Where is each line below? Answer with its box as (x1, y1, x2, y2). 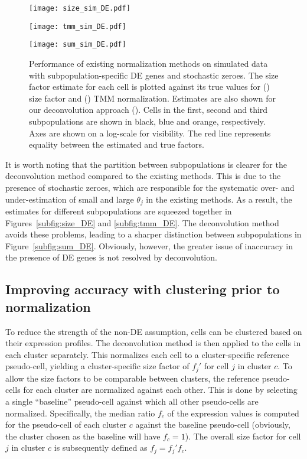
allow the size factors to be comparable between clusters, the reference (5, 372, 260, 384)
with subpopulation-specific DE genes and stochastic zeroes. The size (29, 69, 279, 81)
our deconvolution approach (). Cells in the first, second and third (29, 103, 268, 116)
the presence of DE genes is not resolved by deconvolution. (5, 251, 217, 263)
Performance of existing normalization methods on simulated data (29, 57, 268, 69)
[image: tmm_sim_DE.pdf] (29, 22, 126, 31)
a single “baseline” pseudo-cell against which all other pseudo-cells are (5, 395, 259, 407)
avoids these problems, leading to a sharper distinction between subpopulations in (5, 228, 302, 240)
